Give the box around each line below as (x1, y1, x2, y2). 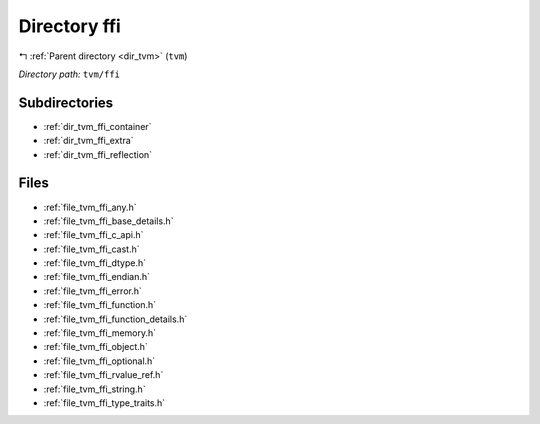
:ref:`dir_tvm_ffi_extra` (43, 135, 134, 147)
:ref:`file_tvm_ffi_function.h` (43, 299, 157, 311)
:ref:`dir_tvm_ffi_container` (43, 120, 152, 132)
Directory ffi (18, 15, 122, 37)
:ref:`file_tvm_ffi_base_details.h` (43, 215, 174, 227)
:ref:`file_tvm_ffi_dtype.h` (43, 257, 147, 269)
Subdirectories (18, 94, 114, 111)
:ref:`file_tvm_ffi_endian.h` (43, 271, 150, 283)
